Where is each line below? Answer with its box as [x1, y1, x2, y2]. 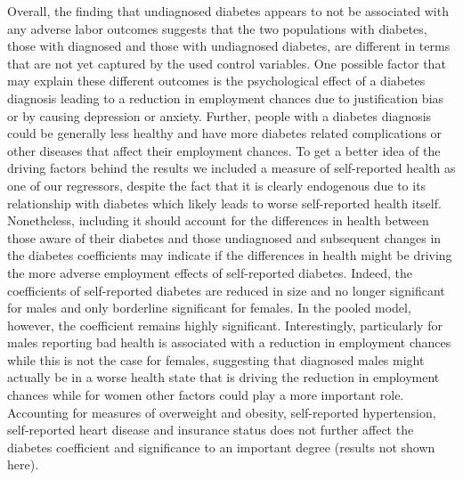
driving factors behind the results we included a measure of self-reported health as [7, 159, 456, 177]
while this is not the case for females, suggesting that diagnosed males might [7, 350, 425, 369]
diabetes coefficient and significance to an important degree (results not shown [7, 437, 435, 456]
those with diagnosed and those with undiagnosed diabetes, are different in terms [7, 37, 451, 55]
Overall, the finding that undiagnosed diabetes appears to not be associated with [7, 2, 449, 20]
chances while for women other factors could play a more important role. [7, 386, 404, 404]
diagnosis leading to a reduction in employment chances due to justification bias [7, 88, 444, 107]
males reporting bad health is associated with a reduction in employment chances [7, 333, 451, 352]
